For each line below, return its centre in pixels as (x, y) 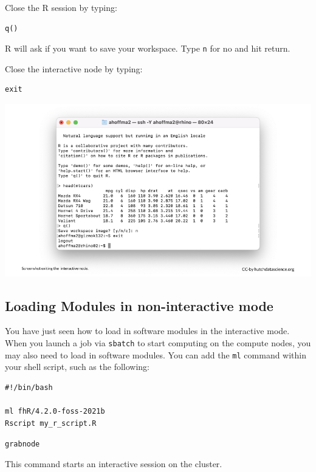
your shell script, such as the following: (77, 367)
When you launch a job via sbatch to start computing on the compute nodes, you (158, 342)
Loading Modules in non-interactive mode (139, 305)
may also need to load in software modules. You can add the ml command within (156, 354)
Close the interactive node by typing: (74, 68)
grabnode (22, 444)
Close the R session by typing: (61, 7)
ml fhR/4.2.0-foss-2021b (55, 412)
